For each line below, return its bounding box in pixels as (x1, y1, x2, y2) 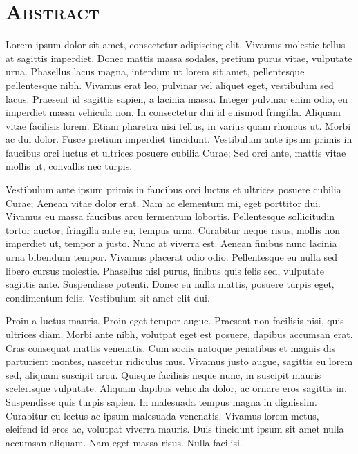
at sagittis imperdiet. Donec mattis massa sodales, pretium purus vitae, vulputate (6, 50, 352, 65)
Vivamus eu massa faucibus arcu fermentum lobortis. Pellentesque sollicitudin (6, 209, 335, 224)
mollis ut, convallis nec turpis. (6, 159, 133, 173)
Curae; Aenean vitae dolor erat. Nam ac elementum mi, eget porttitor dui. (6, 195, 321, 210)
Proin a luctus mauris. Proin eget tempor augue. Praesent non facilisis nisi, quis (6, 313, 344, 328)
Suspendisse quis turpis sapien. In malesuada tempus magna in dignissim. (6, 394, 317, 408)
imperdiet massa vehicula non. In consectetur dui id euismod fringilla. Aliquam (6, 105, 341, 119)
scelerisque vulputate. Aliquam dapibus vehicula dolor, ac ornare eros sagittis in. (6, 381, 347, 395)
